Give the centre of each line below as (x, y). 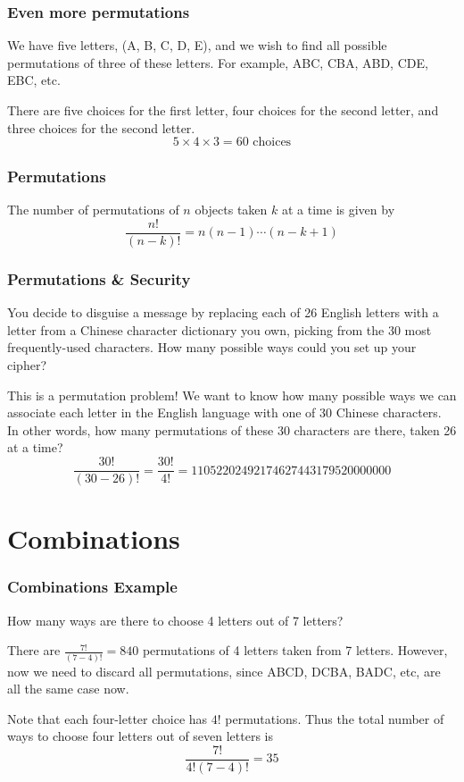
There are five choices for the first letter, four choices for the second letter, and (223, 110)
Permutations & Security (99, 278)
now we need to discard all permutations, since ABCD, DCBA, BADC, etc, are (224, 671)
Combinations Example (92, 587)
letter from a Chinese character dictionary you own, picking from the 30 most (220, 329)
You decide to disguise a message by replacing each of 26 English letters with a (223, 312)
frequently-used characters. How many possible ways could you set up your (212, 347)
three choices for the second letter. (101, 127)
